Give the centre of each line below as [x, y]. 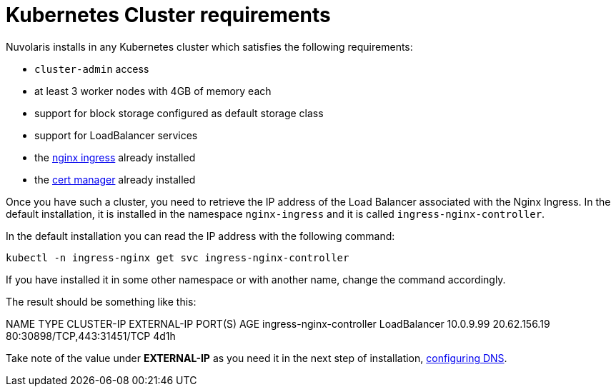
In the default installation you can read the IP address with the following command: [200, 236]
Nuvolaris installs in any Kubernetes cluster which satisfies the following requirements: [209, 46]
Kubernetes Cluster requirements [168, 15]
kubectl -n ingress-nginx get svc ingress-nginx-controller [178, 257]
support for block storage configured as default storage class [179, 113]
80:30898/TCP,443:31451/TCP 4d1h [91, 336]
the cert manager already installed [115, 179]
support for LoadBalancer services [116, 135]
